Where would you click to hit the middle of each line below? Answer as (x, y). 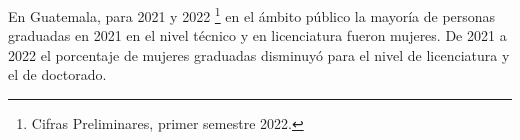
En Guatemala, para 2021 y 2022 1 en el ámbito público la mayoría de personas (252, 14)
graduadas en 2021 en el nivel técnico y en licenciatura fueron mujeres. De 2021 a (257, 35)
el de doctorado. (57, 74)
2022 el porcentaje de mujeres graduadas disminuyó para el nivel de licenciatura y (259, 54)
